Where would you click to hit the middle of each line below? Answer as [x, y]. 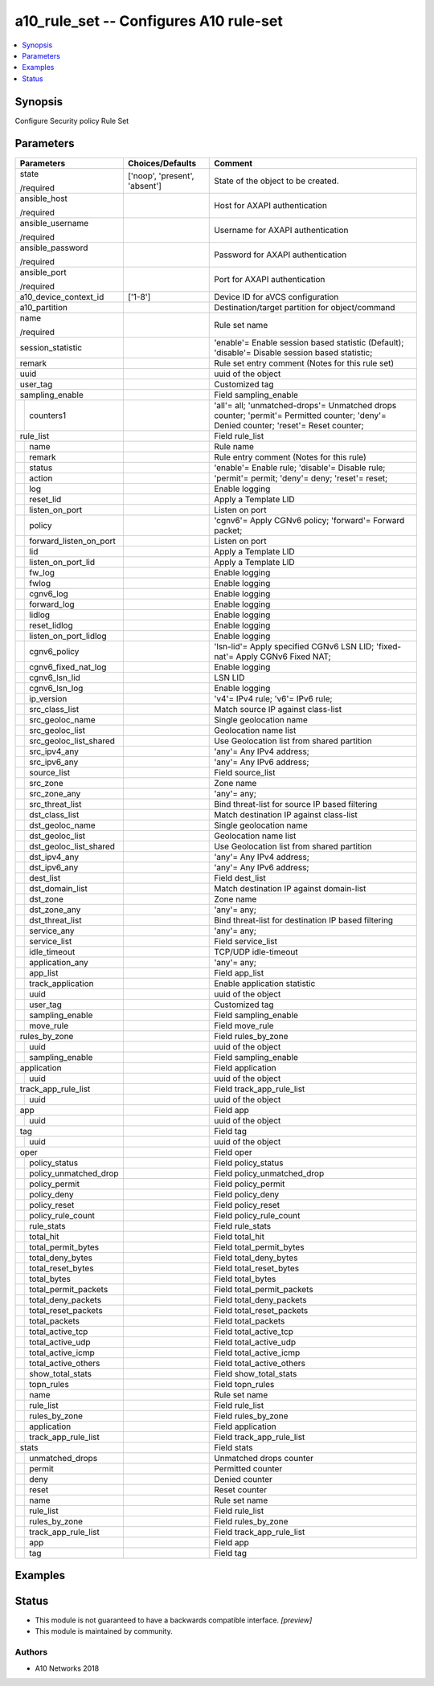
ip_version [48, 698]
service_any [52, 931]
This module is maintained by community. [104, 1631]
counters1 [48, 415]
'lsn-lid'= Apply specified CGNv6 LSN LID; [294, 646]
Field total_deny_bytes [256, 1258]
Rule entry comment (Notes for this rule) [290, 456]
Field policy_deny [247, 1194]
